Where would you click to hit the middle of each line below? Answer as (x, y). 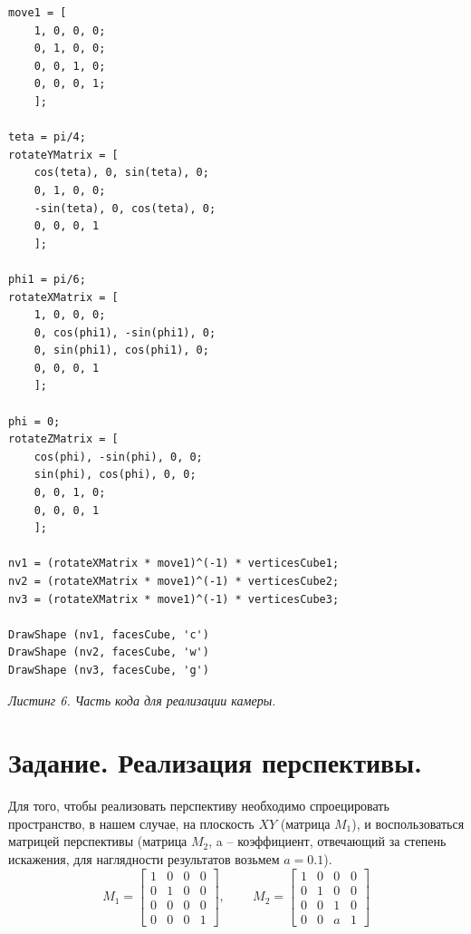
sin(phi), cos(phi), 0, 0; (115, 475)
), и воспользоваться (408, 823)
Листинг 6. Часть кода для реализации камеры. (142, 700)
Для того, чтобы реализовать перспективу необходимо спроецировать (199, 806)
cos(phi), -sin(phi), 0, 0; (118, 457)
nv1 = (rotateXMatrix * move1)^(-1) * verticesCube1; (174, 564)
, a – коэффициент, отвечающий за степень (327, 841)
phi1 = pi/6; (47, 279)
